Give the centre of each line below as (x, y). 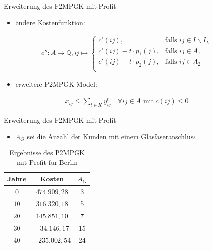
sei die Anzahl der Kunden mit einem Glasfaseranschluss (111, 136)
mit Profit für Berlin (47, 162)
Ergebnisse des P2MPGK (47, 152)
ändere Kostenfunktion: (50, 22)
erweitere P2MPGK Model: (56, 84)
